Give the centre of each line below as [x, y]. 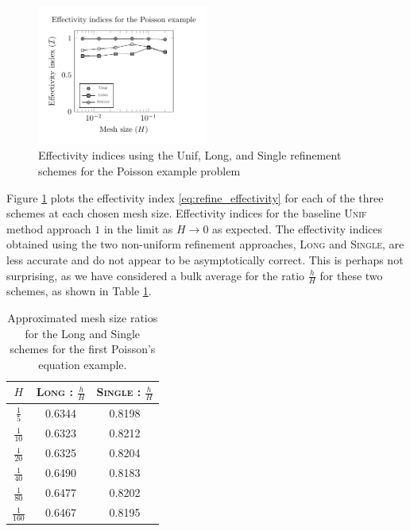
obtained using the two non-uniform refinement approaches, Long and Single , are [205, 244]
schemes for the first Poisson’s [83, 349]
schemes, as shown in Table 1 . [79, 291]
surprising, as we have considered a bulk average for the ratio [156, 275]
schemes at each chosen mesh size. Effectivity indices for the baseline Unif [187, 213]
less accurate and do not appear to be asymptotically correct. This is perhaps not [205, 259]
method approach [49, 228]
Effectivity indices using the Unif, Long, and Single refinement [190, 155]
